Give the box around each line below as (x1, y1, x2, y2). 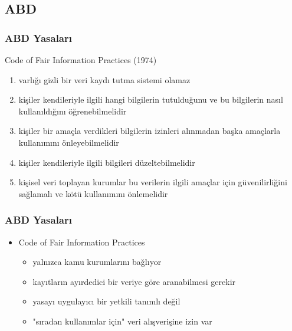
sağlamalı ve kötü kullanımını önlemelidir (18, 187, 168, 199)
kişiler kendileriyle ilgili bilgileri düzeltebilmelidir (18, 156, 195, 168)
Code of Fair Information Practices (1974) (5, 54, 157, 65)
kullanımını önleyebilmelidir (18, 136, 119, 148)
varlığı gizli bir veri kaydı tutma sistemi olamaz (18, 73, 191, 86)
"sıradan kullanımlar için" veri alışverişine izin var (32, 314, 212, 327)
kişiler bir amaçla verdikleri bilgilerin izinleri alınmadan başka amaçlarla (18, 124, 281, 137)
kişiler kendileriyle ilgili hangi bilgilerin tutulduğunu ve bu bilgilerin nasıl (18, 93, 283, 106)
